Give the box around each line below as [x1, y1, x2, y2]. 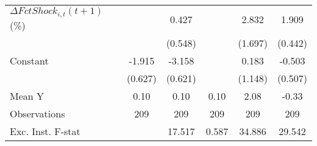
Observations [10, 106, 65, 120]
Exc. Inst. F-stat [10, 123, 80, 138]
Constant [10, 53, 49, 68]
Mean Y [10, 88, 45, 103]
